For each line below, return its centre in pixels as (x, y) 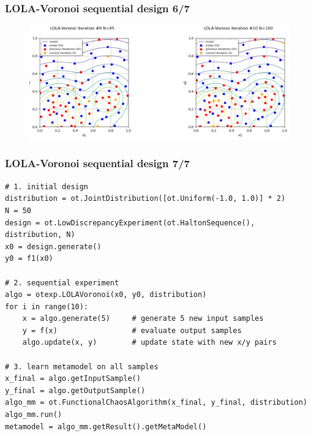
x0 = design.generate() (53, 246)
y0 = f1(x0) (29, 259)
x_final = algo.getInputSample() (73, 379)
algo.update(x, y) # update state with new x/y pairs (149, 343)
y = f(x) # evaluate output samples (132, 330)
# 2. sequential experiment (62, 283)
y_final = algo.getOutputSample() (75, 390)
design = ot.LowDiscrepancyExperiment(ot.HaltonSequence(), (130, 223)
